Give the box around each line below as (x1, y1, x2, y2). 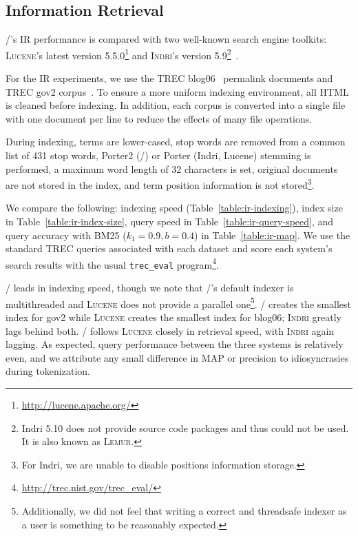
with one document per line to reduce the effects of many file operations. (6, 111, 313, 125)
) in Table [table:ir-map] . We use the (194, 227, 350, 242)
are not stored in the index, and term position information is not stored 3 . (6, 176, 315, 192)
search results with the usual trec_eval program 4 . (6, 255, 219, 271)
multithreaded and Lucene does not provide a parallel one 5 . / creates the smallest (6, 294, 352, 311)
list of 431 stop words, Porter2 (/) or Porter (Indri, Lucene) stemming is (6, 148, 311, 163)
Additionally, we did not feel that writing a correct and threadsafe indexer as (21, 503, 347, 517)
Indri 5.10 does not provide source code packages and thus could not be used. (21, 420, 349, 435)
